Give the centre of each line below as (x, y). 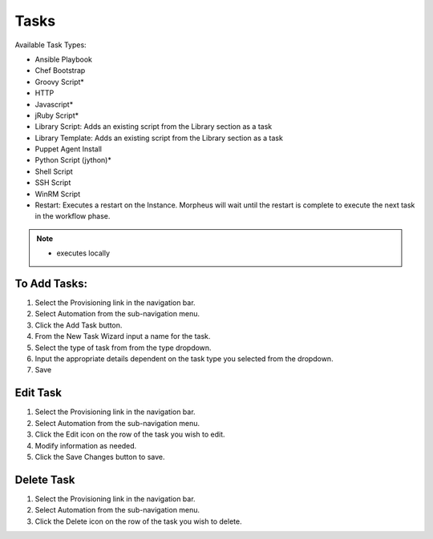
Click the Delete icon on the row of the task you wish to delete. (138, 521)
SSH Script (53, 183)
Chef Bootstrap (60, 70)
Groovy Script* (59, 82)
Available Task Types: (51, 45)
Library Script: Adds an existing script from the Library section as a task (154, 127)
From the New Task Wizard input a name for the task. (123, 336)
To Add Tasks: (51, 284)
